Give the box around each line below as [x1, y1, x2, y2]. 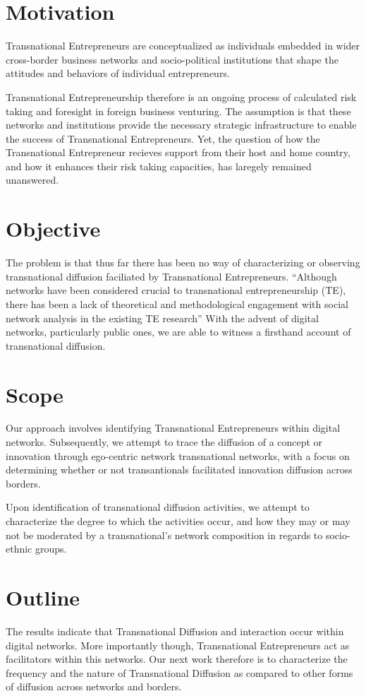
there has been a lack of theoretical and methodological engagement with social [6, 296, 348, 311]
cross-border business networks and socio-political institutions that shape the [6, 52, 338, 66]
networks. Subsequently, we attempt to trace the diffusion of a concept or [6, 435, 323, 449]
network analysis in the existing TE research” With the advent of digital [6, 310, 319, 325]
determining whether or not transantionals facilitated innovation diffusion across [6, 462, 353, 477]
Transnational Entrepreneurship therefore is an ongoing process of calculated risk [6, 89, 357, 104]
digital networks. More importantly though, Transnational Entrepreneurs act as [6, 637, 350, 652]
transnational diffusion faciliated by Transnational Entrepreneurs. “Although [6, 269, 337, 283]
